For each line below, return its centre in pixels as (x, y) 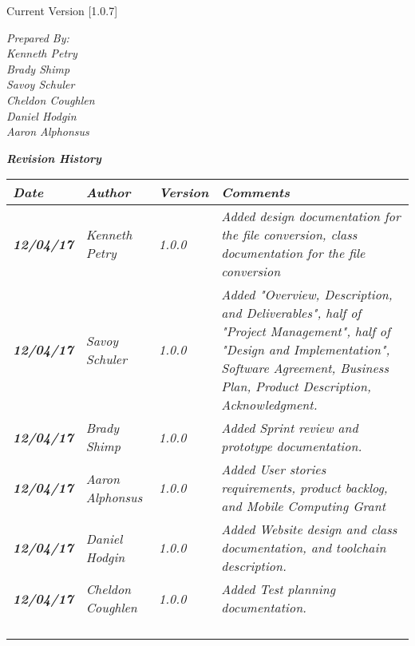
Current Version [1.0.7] (62, 10)
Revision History (54, 158)
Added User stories (274, 470)
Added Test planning (279, 589)
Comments (256, 192)
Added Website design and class (309, 529)
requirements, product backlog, (304, 488)
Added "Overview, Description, (307, 295)
